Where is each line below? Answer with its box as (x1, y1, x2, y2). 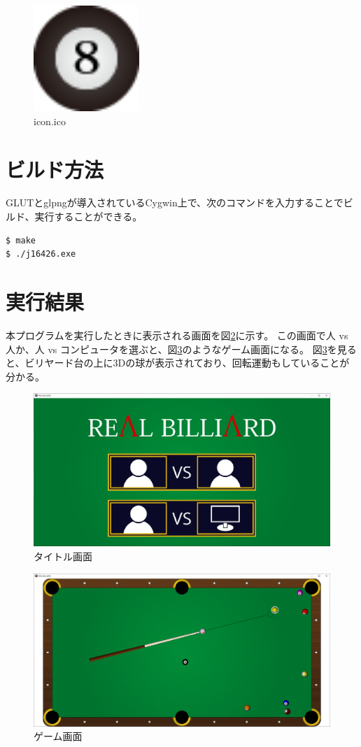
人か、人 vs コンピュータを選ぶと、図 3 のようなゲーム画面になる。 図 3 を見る (6, 341, 357, 356)
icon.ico (34, 113, 66, 128)
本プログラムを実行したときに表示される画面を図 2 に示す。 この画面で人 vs (6, 327, 348, 342)
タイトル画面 (34, 548, 92, 563)
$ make (6, 235, 36, 246)
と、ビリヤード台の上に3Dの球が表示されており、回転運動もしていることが (6, 355, 350, 370)
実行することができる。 (34, 209, 143, 224)
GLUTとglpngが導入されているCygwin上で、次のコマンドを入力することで (6, 195, 344, 210)
